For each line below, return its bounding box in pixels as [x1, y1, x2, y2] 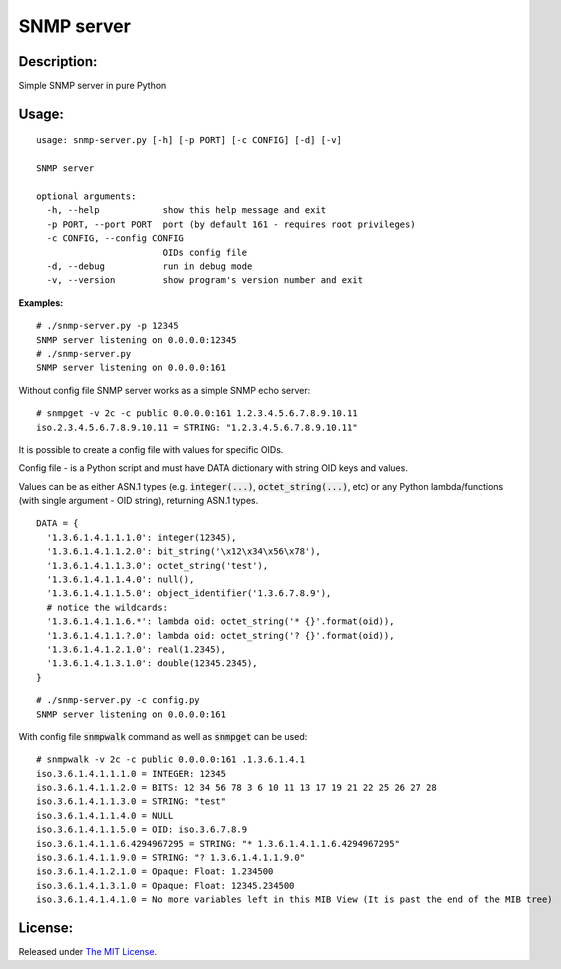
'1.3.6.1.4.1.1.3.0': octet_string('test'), [46, 560, 269, 571]
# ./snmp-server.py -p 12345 [36, 320, 179, 332]
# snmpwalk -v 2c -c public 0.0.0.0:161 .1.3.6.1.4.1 [36, 754, 305, 765]
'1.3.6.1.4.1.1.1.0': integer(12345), [46, 531, 237, 543]
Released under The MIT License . [18, 946, 158, 958]
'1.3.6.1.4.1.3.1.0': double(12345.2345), [46, 658, 259, 669]
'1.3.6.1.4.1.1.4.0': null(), [46, 574, 195, 585]
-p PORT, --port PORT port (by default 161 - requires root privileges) [46, 218, 416, 230]
